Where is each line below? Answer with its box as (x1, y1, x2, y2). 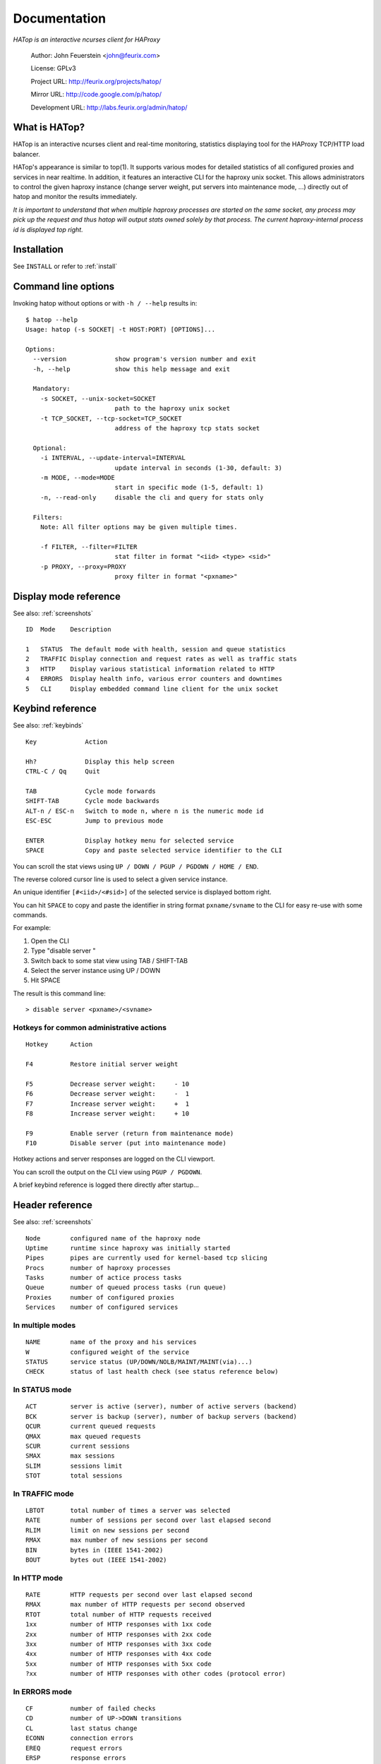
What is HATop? (13, 121, 85, 133)
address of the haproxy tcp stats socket (114, 424, 260, 433)
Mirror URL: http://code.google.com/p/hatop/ (30, 90, 162, 99)
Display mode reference (13, 590, 121, 603)
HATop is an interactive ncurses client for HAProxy (13, 35, 161, 44)
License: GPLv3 (30, 64, 77, 73)
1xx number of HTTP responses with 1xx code (25, 1620, 212, 1629)
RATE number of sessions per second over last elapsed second (25, 1516, 272, 1524)
